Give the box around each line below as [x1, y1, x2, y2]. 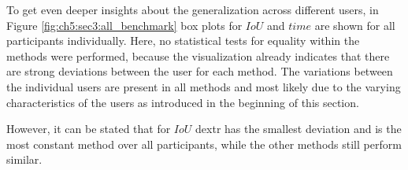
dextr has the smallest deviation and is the [195, 120, 402, 137]
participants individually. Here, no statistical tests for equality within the [6, 32, 360, 49]
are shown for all [314, 17, 395, 33]
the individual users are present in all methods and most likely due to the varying [6, 78, 401, 94]
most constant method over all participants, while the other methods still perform [6, 135, 402, 152]
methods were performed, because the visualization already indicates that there [6, 47, 390, 64]
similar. [6, 151, 43, 168]
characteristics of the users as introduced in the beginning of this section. [6, 94, 359, 110]
